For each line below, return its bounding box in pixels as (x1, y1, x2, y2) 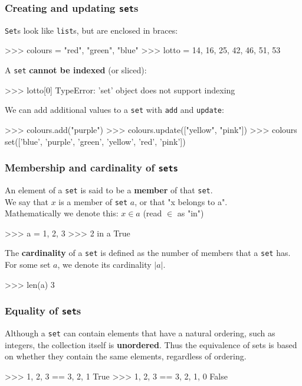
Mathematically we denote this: (5, 207, 119, 219)
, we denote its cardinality (57, 258, 152, 271)
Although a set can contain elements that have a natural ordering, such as (5, 327, 275, 339)
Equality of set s (5, 303, 81, 318)
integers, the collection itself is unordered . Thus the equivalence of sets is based (5, 338, 297, 351)
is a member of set (58, 195, 128, 207)
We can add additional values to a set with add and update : (5, 103, 224, 116)
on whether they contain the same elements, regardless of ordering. (5, 350, 247, 362)
